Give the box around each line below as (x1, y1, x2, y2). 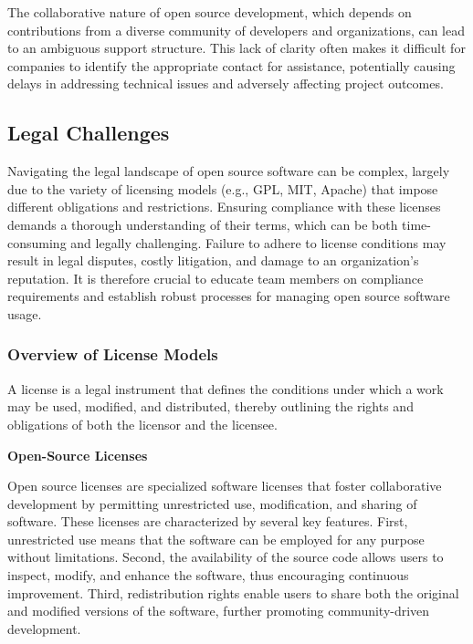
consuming (7, 233, 67, 252)
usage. (7, 304, 42, 323)
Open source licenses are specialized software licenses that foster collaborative (7, 476, 442, 495)
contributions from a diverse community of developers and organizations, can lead (7, 20, 466, 39)
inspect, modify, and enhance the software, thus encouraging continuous (7, 566, 409, 585)
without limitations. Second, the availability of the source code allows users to (7, 547, 444, 566)
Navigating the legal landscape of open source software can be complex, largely (7, 161, 450, 181)
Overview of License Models (7, 343, 218, 366)
